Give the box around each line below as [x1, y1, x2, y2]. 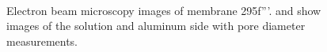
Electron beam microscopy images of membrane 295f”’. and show [6, 2, 321, 18]
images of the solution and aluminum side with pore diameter [6, 17, 306, 34]
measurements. [6, 32, 78, 49]
